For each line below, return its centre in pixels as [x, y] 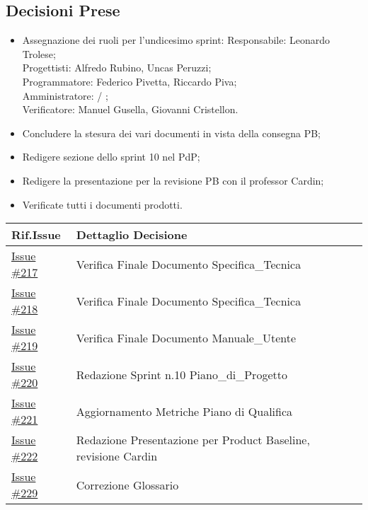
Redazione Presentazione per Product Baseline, [193, 440]
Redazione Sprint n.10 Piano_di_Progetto [182, 374]
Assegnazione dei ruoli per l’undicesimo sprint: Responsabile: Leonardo [176, 40]
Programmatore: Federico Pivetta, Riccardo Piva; [130, 81]
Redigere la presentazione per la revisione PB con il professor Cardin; [173, 180]
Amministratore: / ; [65, 95]
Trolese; [39, 53]
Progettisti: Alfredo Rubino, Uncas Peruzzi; [117, 68]
